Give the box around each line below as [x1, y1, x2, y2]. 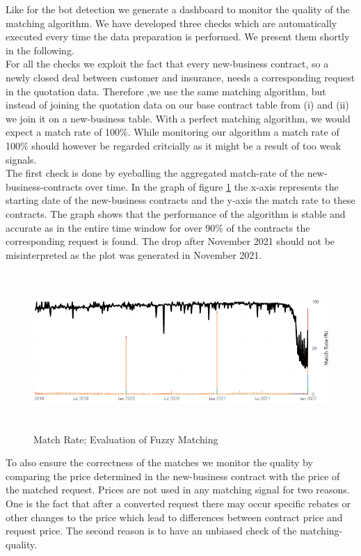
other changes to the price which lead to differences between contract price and [6, 509, 343, 524]
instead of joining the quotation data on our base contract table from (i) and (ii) [6, 97, 349, 112]
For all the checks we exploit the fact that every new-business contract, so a [6, 56, 329, 71]
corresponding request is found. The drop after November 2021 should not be [6, 234, 335, 248]
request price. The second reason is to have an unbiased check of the [6, 523, 297, 538]
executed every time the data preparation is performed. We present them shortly [6, 29, 350, 44]
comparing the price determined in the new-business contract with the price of [6, 468, 340, 483]
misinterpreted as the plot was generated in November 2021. [6, 247, 262, 262]
